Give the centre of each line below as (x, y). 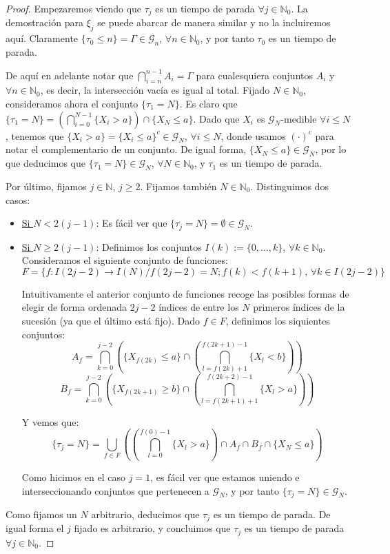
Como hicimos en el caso (74, 476)
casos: (18, 199)
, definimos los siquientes (278, 321)
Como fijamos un (41, 514)
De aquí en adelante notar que (70, 75)
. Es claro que (208, 104)
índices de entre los (199, 307)
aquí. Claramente (42, 38)
